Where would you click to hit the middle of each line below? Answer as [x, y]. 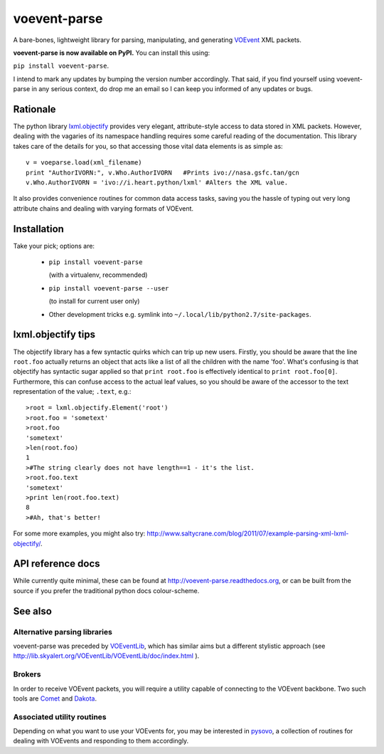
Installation [38, 229]
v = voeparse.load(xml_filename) [84, 163]
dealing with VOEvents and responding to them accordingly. [101, 741]
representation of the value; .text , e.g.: [72, 392]
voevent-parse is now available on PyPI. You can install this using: [112, 53]
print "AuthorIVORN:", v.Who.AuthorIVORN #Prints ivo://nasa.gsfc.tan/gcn [163, 172]
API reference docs [57, 564]
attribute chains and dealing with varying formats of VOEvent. [103, 208]
